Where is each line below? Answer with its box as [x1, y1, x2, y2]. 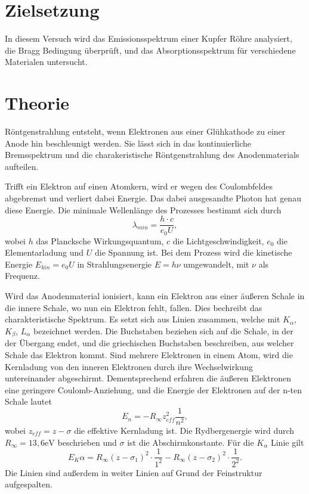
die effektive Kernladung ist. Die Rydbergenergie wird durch [74, 424, 295, 436]
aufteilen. [5, 160, 39, 172]
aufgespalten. [5, 478, 52, 490]
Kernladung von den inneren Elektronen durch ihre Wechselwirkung [5, 360, 253, 372]
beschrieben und [57, 436, 117, 448]
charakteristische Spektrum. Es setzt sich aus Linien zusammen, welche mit [5, 313, 280, 325]
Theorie [5, 91, 70, 115]
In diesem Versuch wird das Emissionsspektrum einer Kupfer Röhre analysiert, [5, 32, 292, 45]
